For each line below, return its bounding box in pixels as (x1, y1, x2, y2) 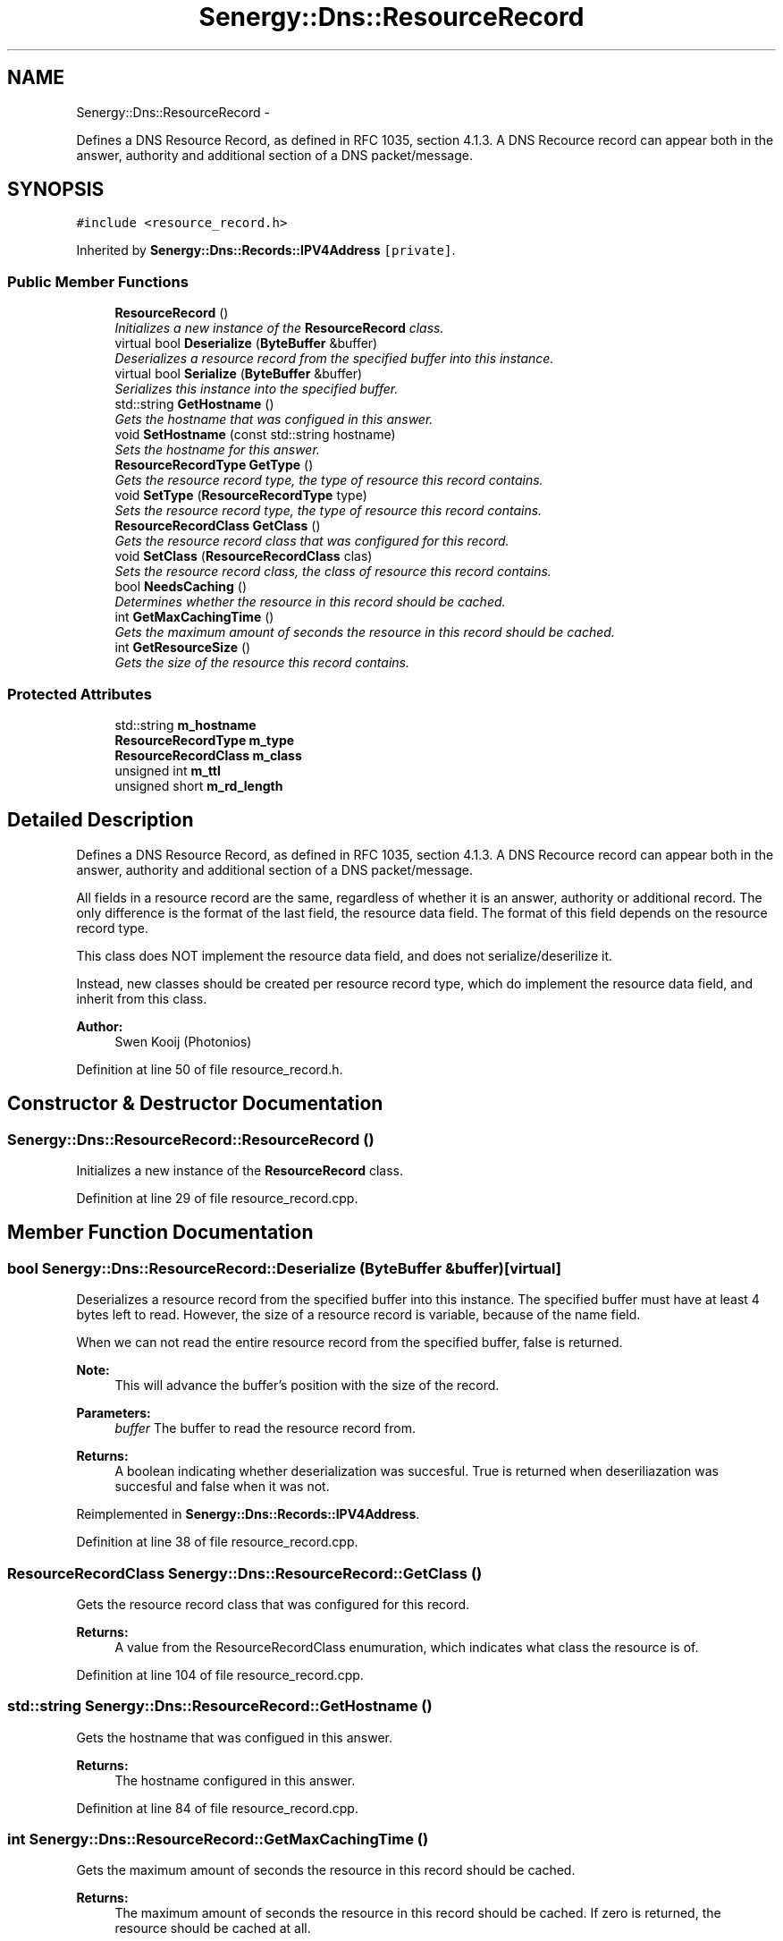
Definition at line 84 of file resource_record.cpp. (76, 1800, 358, 1816)
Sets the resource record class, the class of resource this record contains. (114, 564, 551, 580)
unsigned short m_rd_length (114, 777, 283, 793)
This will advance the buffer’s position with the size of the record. (114, 1377, 500, 1394)
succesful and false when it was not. (114, 1479, 330, 1495)
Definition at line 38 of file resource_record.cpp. (76, 1534, 358, 1550)
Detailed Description (7, 809, 194, 832)
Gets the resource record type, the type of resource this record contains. (114, 472, 543, 488)
